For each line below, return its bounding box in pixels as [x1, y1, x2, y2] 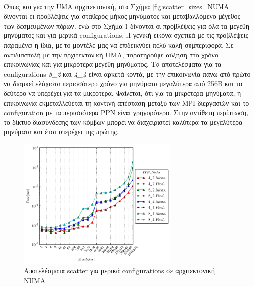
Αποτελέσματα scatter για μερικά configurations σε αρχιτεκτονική [24, 265, 215, 276]
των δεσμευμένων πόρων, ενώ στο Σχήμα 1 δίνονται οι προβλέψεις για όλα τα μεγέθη [4, 20, 250, 30]
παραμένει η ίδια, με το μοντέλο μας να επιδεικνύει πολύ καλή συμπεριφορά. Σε [4, 39, 234, 50]
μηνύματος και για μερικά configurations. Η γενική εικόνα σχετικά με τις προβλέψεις [4, 30, 248, 40]
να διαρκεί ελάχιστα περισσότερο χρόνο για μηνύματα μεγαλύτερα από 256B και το [4, 78, 242, 88]
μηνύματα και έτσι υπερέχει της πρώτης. [4, 126, 119, 137]
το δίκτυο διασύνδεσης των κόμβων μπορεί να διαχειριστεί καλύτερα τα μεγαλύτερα [4, 116, 243, 127]
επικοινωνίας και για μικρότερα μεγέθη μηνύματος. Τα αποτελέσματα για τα [4, 59, 222, 69]
